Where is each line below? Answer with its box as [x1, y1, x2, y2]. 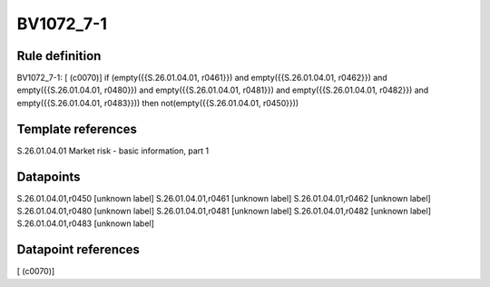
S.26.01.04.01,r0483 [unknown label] [16, 218, 154, 229]
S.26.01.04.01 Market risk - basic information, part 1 [16, 145, 210, 156]
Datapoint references [16, 242, 141, 258]
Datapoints [16, 169, 81, 184]
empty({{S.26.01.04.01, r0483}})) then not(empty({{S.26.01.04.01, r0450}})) [16, 97, 299, 108]
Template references [16, 121, 138, 136]
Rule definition [16, 48, 102, 64]
